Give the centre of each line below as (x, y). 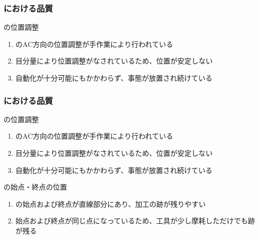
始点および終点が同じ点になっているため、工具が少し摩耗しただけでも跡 (135, 221)
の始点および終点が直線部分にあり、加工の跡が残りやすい (111, 203)
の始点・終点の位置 (35, 187)
